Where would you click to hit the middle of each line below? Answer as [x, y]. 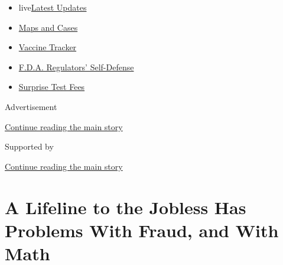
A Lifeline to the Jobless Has [126, 207]
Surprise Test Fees [52, 87]
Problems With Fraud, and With [142, 230]
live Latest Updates [53, 7]
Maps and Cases [48, 27]
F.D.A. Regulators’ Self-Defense [76, 67]
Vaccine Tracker [48, 47]
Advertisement [31, 106]
